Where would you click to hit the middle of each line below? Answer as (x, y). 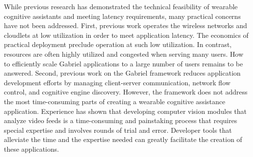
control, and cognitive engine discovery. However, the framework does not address (126, 92)
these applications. (31, 149)
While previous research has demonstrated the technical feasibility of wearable (121, 6)
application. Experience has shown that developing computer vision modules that (126, 111)
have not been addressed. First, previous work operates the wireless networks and (126, 25)
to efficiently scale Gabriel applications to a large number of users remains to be (124, 63)
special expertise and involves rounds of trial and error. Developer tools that (118, 130)
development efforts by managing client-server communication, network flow (117, 82)
